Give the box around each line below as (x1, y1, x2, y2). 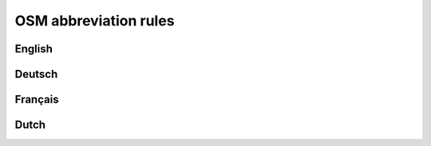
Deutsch (14, 67, 58, 81)
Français (14, 93, 59, 106)
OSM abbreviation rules (14, 12, 175, 29)
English (14, 42, 53, 56)
